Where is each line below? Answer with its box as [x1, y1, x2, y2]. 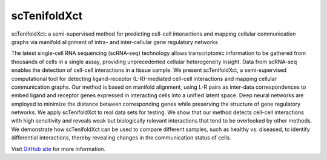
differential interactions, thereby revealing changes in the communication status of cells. [11, 134, 231, 141]
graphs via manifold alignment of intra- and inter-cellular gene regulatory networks [11, 38, 218, 45]
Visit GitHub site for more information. [11, 145, 106, 152]
